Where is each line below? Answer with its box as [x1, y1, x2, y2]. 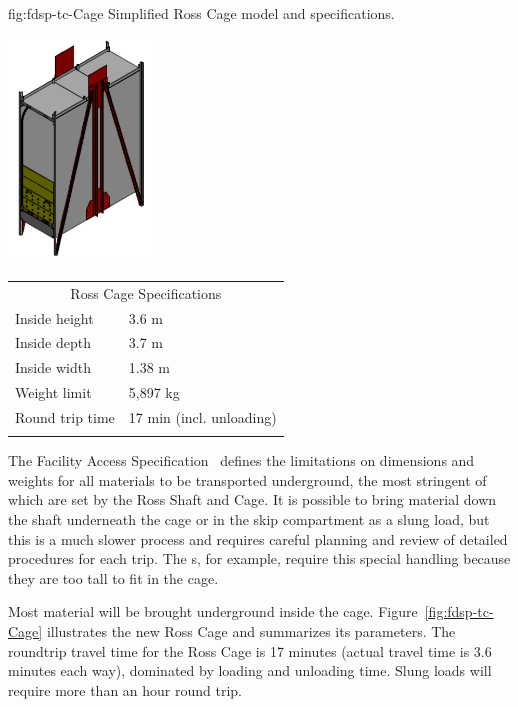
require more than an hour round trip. [8, 679, 243, 700]
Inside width [15, 357, 91, 378]
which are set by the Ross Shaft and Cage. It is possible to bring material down [8, 489, 497, 510]
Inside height [15, 307, 94, 328]
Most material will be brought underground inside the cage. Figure [8, 601, 418, 622]
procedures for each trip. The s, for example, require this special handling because [8, 548, 511, 569]
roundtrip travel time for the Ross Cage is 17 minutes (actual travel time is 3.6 [8, 640, 492, 661]
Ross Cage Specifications [70, 282, 222, 303]
